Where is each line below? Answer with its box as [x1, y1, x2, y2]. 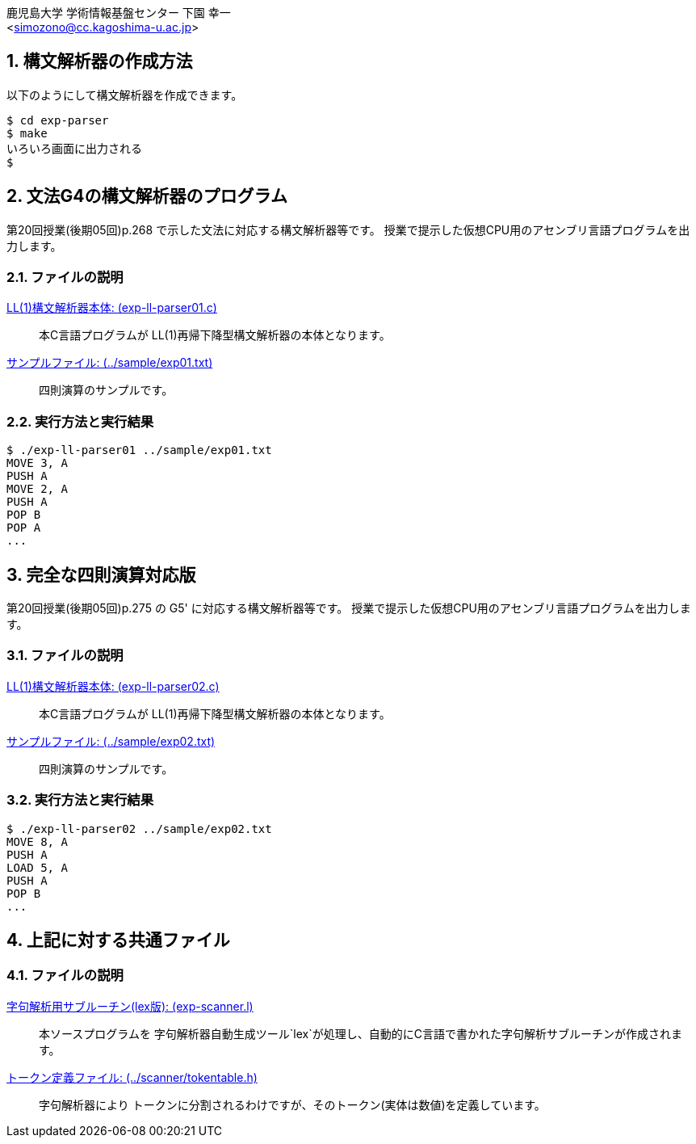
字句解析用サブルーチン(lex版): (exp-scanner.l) [6, 999, 254, 1013]
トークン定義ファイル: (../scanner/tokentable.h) [6, 1070, 258, 1084]
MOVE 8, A [6, 835, 68, 848]
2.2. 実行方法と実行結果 [6, 413, 154, 430]
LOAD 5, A [6, 860, 68, 874]
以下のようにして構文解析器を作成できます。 [6, 87, 243, 102]
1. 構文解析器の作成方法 [6, 51, 193, 72]
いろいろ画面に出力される [6, 141, 142, 155]
